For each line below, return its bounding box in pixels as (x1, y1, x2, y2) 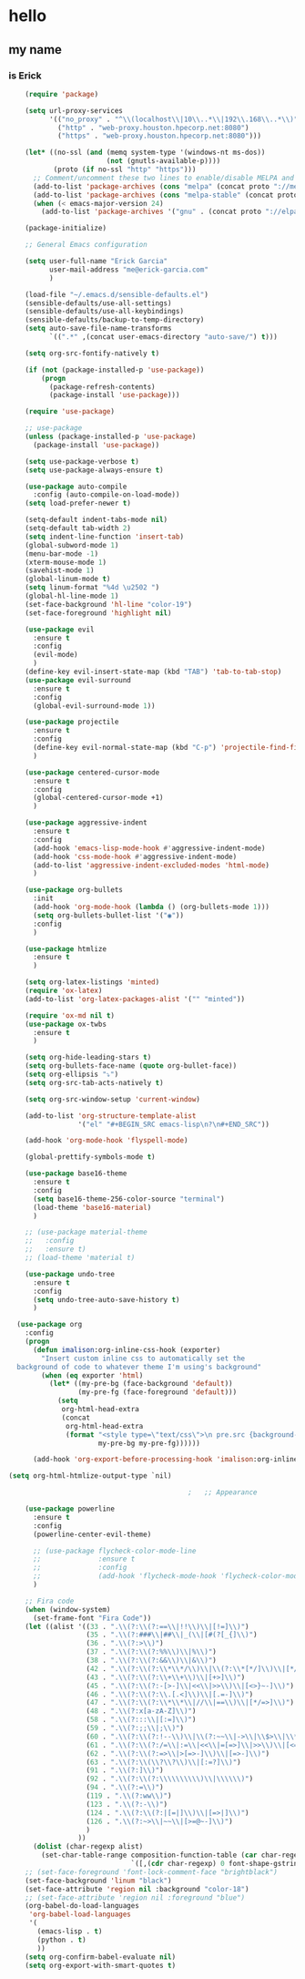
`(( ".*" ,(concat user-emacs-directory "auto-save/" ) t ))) (48, 333, 279, 342)
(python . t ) (36, 1935, 87, 1944)
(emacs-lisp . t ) (36, 1927, 103, 1936)
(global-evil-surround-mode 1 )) (32, 701, 156, 711)
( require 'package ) (25, 89, 99, 98)
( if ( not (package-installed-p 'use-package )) (25, 365, 205, 374)
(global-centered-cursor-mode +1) (32, 794, 165, 803)
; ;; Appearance (188, 1488, 258, 1497)
